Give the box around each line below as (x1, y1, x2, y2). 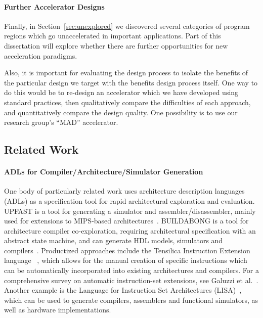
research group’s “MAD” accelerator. (4, 117, 118, 127)
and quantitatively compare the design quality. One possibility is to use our (4, 107, 238, 117)
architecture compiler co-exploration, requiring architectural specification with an (4, 225, 256, 236)
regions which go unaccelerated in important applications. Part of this (4, 30, 221, 41)
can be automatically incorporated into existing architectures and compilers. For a (4, 265, 259, 276)
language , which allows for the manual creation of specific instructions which (4, 255, 247, 265)
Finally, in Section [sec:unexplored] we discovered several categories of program (4, 20, 250, 31)
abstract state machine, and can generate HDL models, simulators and (4, 235, 223, 246)
